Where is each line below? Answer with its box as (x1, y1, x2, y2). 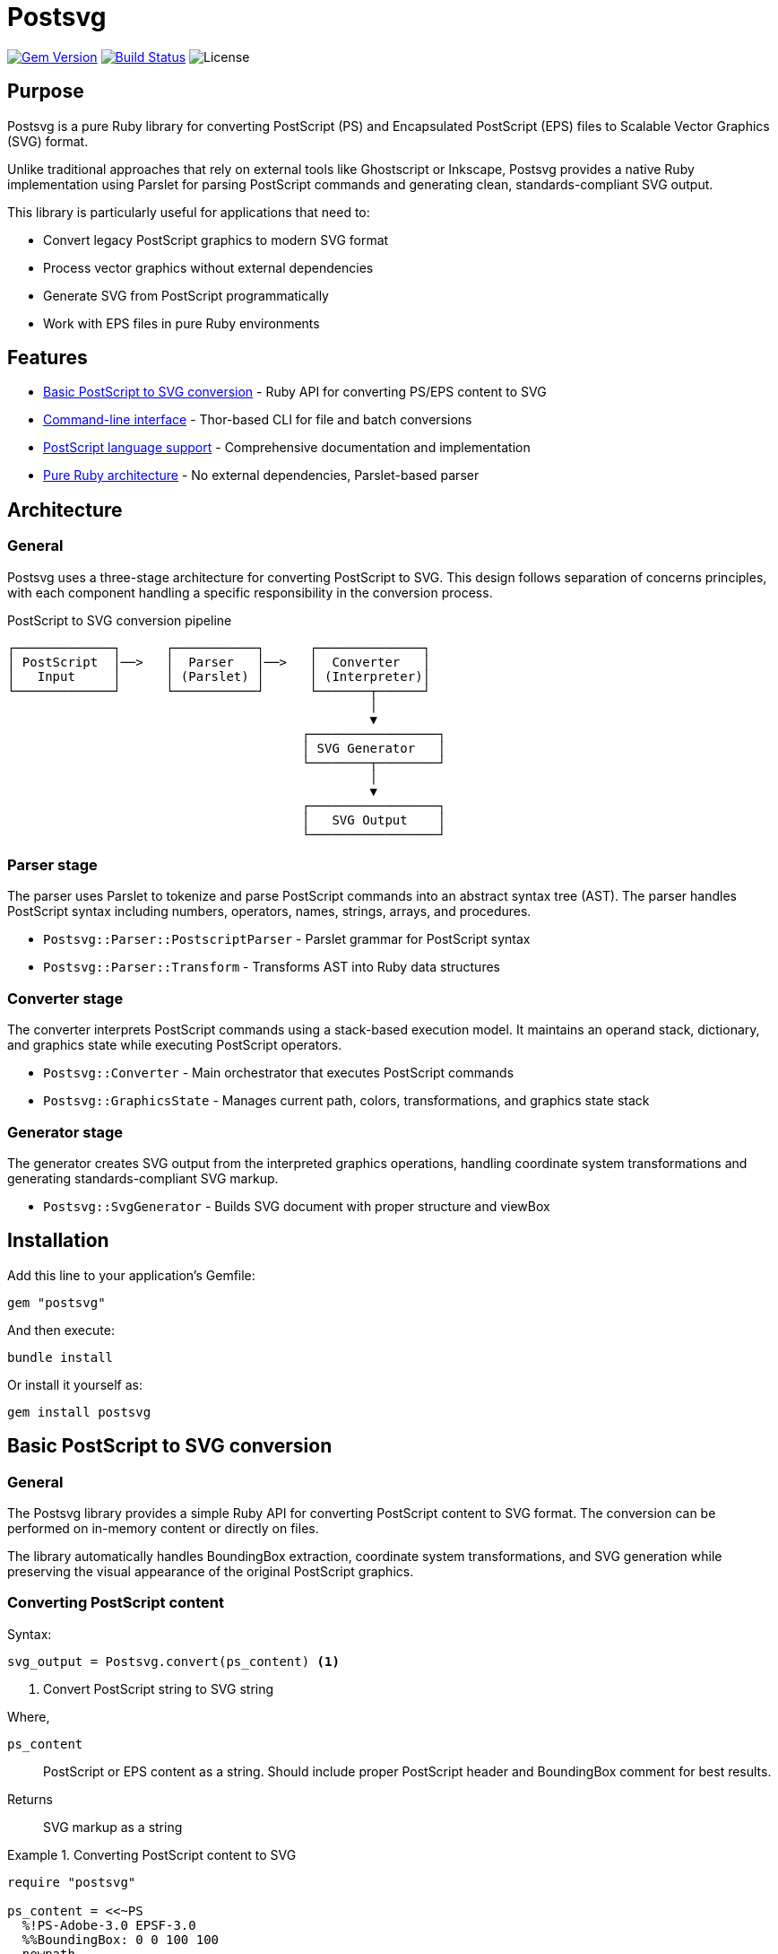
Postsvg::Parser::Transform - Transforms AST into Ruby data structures (43, 959, 500, 975)
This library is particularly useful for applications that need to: (7, 204, 370, 220)
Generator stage (7, 1122, 124, 1141)
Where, (7, 1708, 50, 1724)
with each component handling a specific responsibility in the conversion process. (7, 584, 493, 600)
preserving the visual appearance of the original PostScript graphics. (7, 1563, 414, 1579)
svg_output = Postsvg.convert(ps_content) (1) (7, 1653, 340, 1669)
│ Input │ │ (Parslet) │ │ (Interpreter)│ (7, 668, 431, 684)
